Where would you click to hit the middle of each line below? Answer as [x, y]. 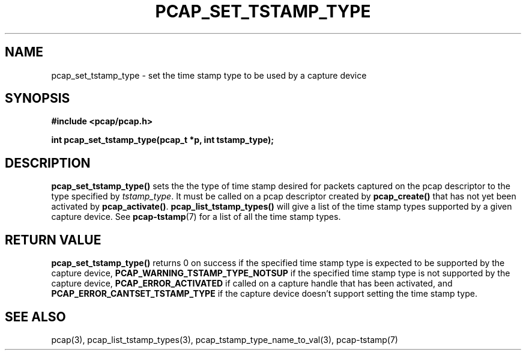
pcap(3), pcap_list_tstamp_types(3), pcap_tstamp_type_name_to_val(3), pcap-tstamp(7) [225, 339]
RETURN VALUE [53, 240]
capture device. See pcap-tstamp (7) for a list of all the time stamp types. [196, 217]
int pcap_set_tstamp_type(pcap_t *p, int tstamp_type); [162, 140]
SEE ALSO [35, 317]
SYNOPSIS [38, 99]
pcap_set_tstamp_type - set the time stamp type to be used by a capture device [209, 75]
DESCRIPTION [48, 163]
